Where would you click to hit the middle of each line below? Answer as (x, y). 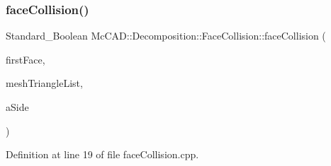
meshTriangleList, (44, 83)
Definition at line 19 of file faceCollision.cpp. (102, 154)
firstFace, (26, 59)
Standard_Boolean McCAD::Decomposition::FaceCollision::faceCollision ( (166, 36)
